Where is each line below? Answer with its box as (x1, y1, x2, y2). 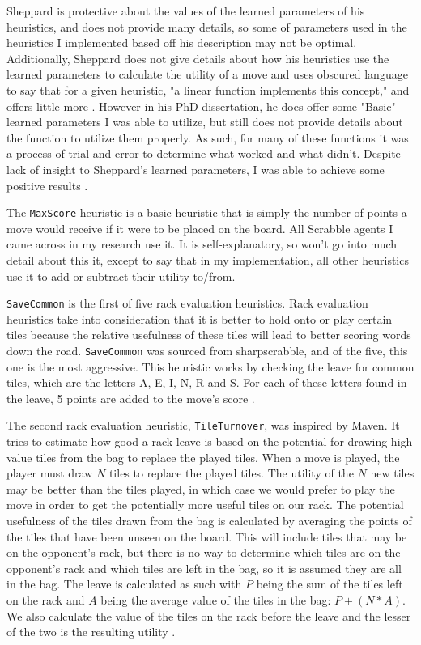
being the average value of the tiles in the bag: (100, 592, 331, 609)
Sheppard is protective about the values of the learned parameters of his (6, 2, 365, 19)
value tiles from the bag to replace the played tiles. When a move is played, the (6, 448, 400, 465)
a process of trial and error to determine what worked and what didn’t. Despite (6, 145, 401, 162)
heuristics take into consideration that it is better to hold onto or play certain (6, 310, 393, 327)
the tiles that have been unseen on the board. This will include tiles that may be (6, 528, 407, 545)
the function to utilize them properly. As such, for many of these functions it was (6, 129, 409, 146)
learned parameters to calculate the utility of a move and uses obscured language (6, 66, 408, 83)
